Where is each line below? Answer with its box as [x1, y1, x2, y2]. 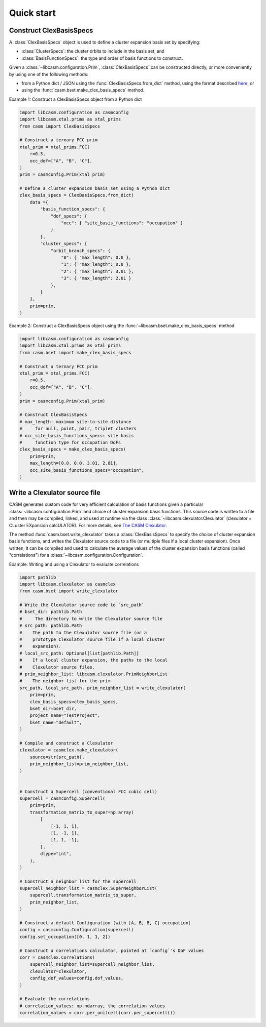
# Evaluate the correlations [19, 996, 90, 1002]
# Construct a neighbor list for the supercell [19, 878, 136, 884]
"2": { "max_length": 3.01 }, [61, 268, 134, 274]
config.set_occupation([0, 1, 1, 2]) [19, 934, 111, 940]
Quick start [9, 7, 56, 18]
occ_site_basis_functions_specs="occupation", [30, 467, 145, 473]
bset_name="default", [30, 719, 82, 725]
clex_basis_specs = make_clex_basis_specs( [19, 447, 127, 452]
